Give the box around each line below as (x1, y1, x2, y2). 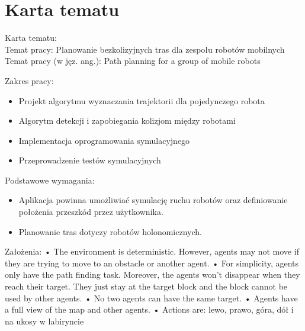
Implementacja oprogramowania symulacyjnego (18, 134, 190, 146)
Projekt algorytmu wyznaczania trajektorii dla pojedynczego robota (18, 94, 265, 107)
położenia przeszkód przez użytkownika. (18, 205, 163, 218)
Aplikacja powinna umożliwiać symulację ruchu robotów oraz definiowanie (18, 194, 288, 206)
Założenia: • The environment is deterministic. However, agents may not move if (5, 245, 299, 258)
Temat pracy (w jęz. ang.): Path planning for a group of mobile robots (5, 54, 261, 67)
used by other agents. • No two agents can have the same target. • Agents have (5, 291, 298, 304)
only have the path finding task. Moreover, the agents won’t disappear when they (5, 268, 300, 281)
